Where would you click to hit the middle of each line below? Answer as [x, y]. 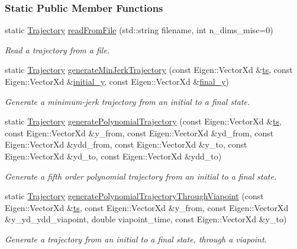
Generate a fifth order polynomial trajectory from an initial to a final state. [141, 176]
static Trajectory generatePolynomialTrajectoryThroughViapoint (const [134, 196]
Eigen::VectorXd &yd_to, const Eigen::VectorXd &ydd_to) [113, 156]
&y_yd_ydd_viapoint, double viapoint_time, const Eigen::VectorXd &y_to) [146, 219]
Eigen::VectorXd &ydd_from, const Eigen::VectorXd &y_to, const [126, 144]
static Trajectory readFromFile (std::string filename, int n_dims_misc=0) [139, 30]
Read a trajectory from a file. [57, 50]
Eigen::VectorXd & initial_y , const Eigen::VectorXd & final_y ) [117, 81]
